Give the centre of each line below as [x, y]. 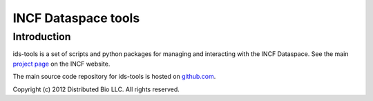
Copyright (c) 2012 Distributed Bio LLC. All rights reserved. [96, 89]
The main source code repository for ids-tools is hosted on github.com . [114, 77]
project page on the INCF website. [61, 64]
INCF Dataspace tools [76, 18]
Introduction [42, 37]
